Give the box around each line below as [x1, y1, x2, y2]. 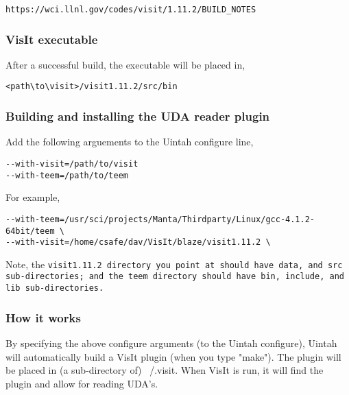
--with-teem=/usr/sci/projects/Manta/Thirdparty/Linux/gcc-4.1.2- [5, 214, 315, 224]
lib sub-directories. [5, 283, 104, 294]
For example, [5, 190, 60, 204]
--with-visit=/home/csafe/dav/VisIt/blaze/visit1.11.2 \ [5, 237, 271, 248]
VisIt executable [5, 30, 98, 47]
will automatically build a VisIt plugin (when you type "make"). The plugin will [5, 349, 341, 363]
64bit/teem [5, 226, 55, 236]
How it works [5, 309, 81, 326]
